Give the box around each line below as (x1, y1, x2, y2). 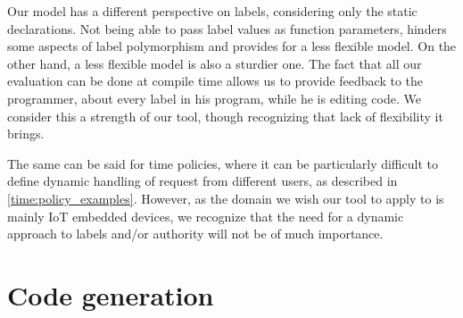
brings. (7, 124, 45, 143)
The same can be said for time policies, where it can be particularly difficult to (7, 154, 438, 172)
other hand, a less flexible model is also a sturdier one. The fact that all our (7, 54, 422, 72)
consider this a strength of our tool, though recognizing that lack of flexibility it (7, 106, 443, 125)
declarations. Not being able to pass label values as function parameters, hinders (7, 19, 447, 38)
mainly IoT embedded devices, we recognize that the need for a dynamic (7, 206, 404, 225)
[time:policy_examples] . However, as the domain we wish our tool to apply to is (7, 188, 444, 207)
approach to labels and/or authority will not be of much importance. (7, 224, 384, 243)
